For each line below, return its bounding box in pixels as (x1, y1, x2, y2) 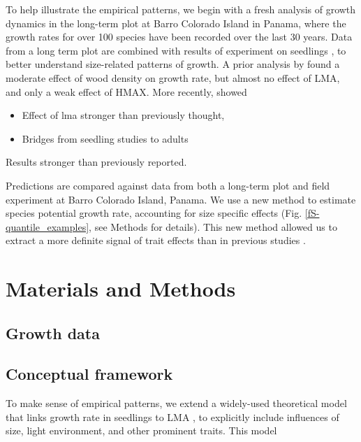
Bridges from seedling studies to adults (22, 131, 189, 145)
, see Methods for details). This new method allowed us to (89, 219, 337, 234)
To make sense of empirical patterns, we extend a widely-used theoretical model (6, 396, 347, 411)
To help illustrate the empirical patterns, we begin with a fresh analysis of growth (6, 2, 356, 16)
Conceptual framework (6, 363, 173, 385)
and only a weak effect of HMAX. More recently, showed (6, 84, 247, 99)
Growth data (6, 322, 100, 343)
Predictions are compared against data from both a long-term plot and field (6, 178, 330, 192)
